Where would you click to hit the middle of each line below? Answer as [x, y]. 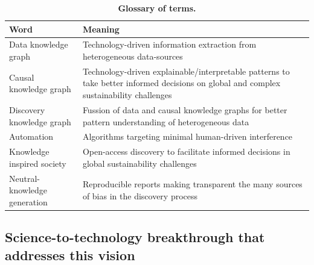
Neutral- [24, 178]
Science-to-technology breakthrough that [135, 237]
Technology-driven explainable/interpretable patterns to [186, 71]
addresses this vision [70, 254]
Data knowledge [39, 44]
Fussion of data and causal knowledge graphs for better [185, 109]
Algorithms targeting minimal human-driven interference [187, 136]
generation [28, 201]
